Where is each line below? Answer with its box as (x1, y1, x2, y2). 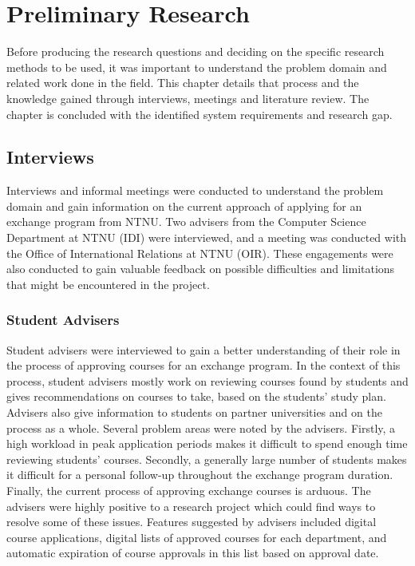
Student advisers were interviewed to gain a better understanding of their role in (6, 341, 401, 358)
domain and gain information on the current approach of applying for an (6, 197, 362, 214)
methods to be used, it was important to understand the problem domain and (6, 58, 387, 75)
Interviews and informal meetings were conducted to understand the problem (6, 182, 384, 199)
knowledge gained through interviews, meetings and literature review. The (6, 89, 370, 106)
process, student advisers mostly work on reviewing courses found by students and (6, 372, 409, 389)
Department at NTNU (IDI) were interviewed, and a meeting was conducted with (6, 229, 407, 246)
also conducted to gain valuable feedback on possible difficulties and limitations (6, 260, 395, 277)
